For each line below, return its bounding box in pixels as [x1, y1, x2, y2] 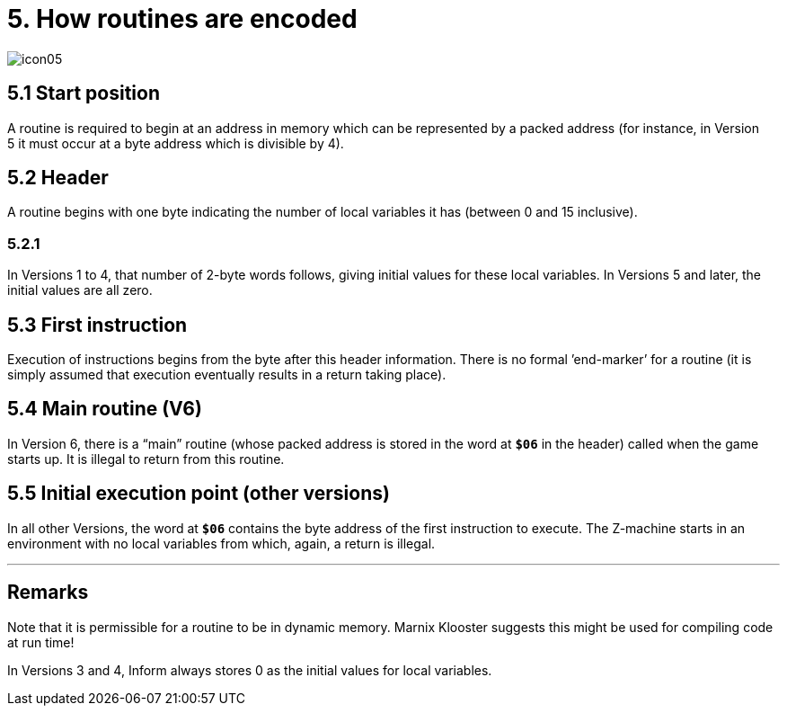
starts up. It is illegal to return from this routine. [7, 450, 285, 467]
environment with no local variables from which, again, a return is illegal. [7, 535, 436, 551]
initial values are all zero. [7, 282, 153, 299]
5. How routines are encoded [7, 4, 358, 34]
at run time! [7, 634, 75, 650]
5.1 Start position [7, 82, 160, 105]
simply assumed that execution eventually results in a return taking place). [7, 367, 447, 383]
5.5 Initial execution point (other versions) [7, 482, 390, 505]
